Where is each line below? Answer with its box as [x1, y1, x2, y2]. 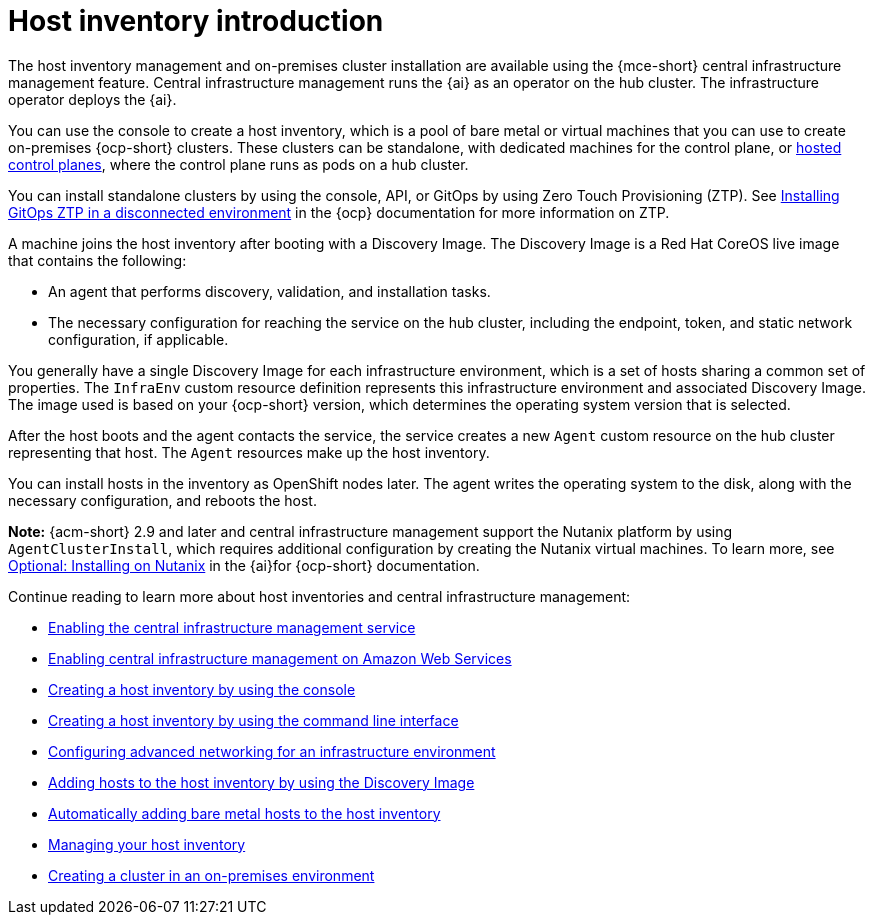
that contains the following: [8, 251, 187, 269]
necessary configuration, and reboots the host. [8, 491, 317, 509]
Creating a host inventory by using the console [48, 680, 356, 698]
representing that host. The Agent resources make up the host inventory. [8, 443, 490, 461]
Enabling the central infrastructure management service [48, 618, 416, 636]
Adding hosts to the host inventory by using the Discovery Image [48, 773, 475, 791]
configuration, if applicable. [48, 330, 229, 348]
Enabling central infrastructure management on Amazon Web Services [48, 649, 512, 667]
